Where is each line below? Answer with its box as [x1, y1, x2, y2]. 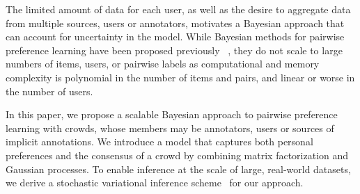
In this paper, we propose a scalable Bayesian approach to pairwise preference [6, 107, 338, 122]
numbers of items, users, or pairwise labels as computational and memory [6, 56, 320, 71]
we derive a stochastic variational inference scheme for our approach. [6, 175, 304, 190]
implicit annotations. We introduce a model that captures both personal [6, 134, 313, 149]
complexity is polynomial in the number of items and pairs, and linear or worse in [6, 70, 355, 84]
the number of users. [6, 83, 93, 98]
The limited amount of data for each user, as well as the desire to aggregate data [6, 2, 351, 16]
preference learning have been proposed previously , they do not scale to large [6, 42, 343, 57]
